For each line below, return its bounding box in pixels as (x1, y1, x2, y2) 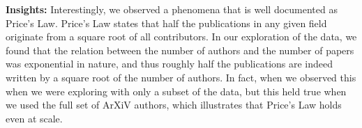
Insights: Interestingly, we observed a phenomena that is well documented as (6, 2, 338, 16)
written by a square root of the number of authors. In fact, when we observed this (6, 70, 356, 84)
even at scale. (6, 111, 63, 125)
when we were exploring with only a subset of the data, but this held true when (6, 83, 347, 98)
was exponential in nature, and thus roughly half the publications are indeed (6, 56, 333, 71)
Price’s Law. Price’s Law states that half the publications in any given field (6, 15, 327, 30)
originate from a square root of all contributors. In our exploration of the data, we (6, 29, 357, 44)
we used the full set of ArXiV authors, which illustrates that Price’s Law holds (6, 97, 342, 112)
